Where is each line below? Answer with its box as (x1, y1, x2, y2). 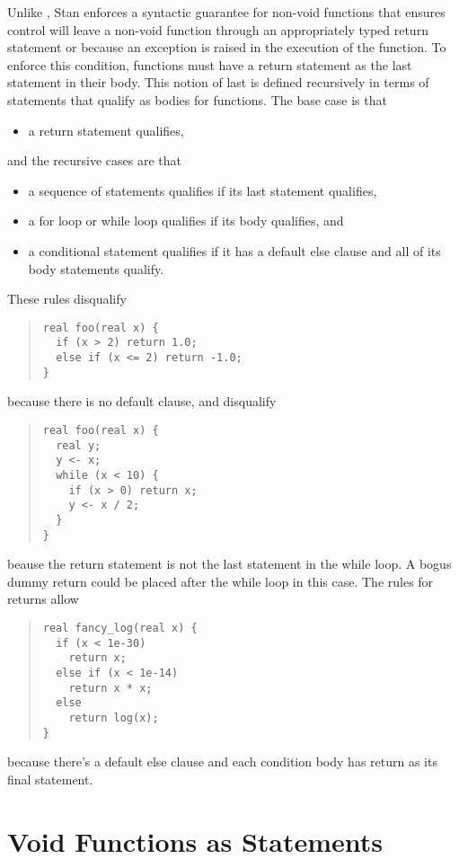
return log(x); (68, 711, 159, 724)
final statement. (7, 769, 93, 788)
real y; (56, 438, 102, 452)
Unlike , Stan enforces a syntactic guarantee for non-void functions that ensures (7, 3, 446, 21)
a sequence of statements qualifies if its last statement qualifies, (28, 181, 377, 199)
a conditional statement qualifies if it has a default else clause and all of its (28, 241, 441, 260)
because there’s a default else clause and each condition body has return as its (7, 752, 437, 771)
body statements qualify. (28, 259, 164, 278)
